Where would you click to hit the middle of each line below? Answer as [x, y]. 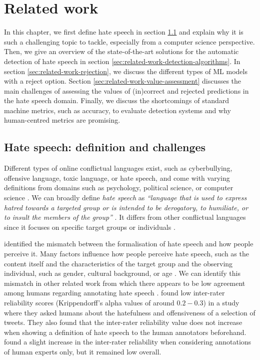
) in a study [221, 302]
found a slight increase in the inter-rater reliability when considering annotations [128, 342]
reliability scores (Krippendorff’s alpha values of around [89, 302]
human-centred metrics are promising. [62, 120]
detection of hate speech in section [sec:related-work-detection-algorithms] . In [122, 61]
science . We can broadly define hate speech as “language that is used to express [125, 198]
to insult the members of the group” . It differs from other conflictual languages [125, 217]
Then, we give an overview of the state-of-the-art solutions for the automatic [121, 51]
